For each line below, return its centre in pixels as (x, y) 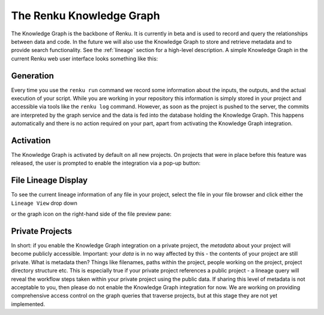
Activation (31, 140)
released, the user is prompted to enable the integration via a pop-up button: (106, 163)
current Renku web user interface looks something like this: (85, 58)
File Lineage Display (49, 181)
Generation (32, 76)
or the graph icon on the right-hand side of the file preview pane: (91, 214)
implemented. (28, 304)
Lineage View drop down (44, 203)
